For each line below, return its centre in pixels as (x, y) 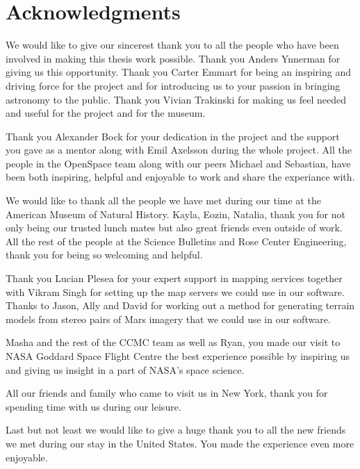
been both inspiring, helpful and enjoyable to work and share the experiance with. (180, 177)
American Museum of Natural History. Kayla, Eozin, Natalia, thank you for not (176, 214)
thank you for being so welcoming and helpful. (104, 255)
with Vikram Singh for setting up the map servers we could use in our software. (175, 291)
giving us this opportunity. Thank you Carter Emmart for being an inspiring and (178, 72)
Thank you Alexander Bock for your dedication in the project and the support (173, 136)
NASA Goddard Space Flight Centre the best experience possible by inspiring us (178, 356)
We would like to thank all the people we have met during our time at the (163, 200)
